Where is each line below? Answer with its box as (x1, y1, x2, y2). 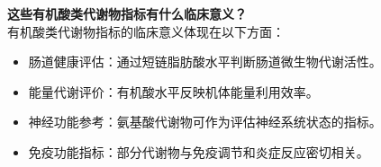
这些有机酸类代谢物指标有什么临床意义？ (7, 4, 247, 22)
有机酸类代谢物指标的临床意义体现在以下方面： (7, 22, 285, 40)
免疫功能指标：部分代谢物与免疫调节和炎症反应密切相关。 (28, 142, 369, 161)
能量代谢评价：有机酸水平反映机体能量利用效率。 (28, 82, 319, 101)
